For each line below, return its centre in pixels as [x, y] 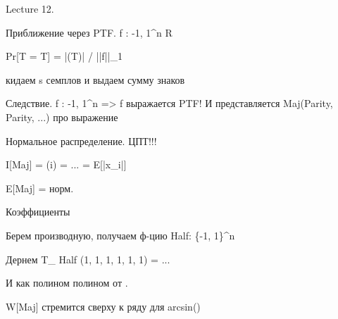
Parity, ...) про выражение [62, 117]
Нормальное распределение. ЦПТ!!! [81, 140]
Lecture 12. [30, 8]
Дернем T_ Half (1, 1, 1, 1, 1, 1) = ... [88, 259]
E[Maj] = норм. [40, 188]
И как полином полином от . [67, 283]
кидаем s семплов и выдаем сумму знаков [95, 79]
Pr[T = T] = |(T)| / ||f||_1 [64, 56]
